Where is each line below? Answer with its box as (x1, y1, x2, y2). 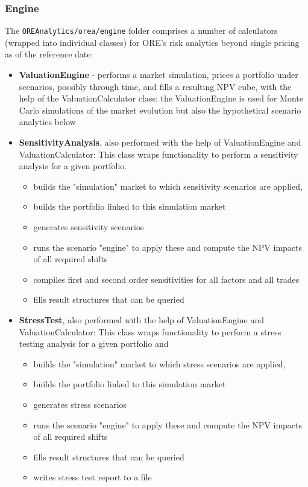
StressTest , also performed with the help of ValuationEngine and (19, 313, 265, 326)
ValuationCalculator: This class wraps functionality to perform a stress (19, 325, 281, 338)
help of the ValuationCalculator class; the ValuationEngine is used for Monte (19, 92, 303, 105)
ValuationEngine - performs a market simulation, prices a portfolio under (19, 68, 298, 81)
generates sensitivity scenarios (33, 221, 144, 233)
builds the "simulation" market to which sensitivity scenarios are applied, (33, 179, 303, 192)
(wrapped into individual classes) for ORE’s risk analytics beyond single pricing (5, 36, 300, 48)
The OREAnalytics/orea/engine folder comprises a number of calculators (5, 24, 278, 37)
